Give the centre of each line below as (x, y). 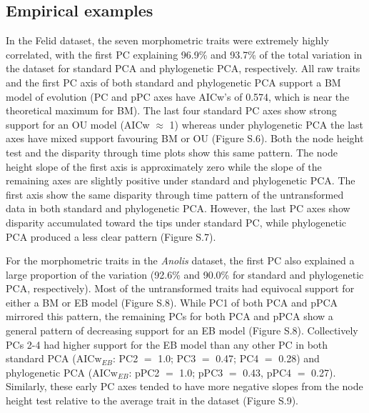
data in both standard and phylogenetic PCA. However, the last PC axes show (178, 208)
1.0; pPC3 (201, 372)
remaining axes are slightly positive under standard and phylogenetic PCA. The (181, 180)
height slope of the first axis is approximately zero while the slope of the (164, 166)
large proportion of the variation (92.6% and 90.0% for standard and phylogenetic (185, 274)
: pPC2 (144, 372)
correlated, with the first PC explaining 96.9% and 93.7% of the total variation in (184, 54)
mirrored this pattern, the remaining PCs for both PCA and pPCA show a (170, 316)
